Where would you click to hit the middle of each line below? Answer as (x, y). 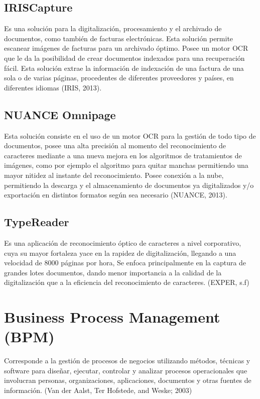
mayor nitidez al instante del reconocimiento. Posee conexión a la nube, (114, 175)
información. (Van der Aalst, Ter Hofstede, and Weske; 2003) (98, 390)
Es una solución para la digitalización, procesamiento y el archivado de (113, 28)
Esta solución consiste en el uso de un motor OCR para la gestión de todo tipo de (130, 135)
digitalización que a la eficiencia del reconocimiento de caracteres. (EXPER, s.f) (127, 282)
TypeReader (37, 222)
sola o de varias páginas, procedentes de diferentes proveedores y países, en (119, 78)
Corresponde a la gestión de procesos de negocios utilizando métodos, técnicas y (127, 361)
